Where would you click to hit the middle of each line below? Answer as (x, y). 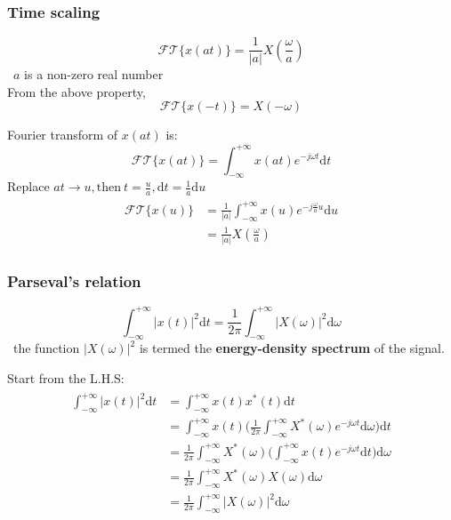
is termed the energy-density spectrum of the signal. (292, 348)
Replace (28, 186)
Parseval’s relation (74, 280)
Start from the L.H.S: (66, 378)
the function (46, 348)
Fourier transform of (63, 135)
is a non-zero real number (94, 74)
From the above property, (77, 91)
